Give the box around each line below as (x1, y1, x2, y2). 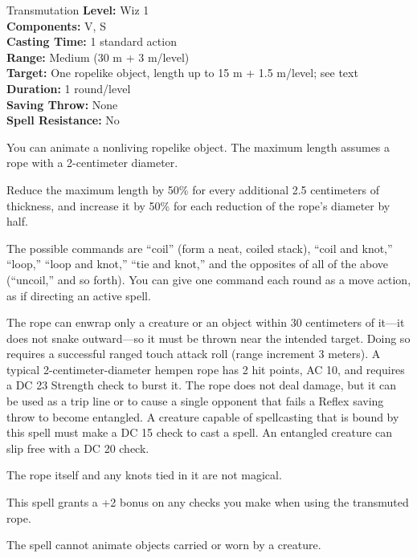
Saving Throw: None (6, 96, 118, 112)
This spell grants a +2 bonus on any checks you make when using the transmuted (6, 494, 409, 511)
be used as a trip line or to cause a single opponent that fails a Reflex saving (6, 393, 384, 409)
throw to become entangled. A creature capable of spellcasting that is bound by (6, 408, 399, 425)
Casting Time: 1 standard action (6, 33, 177, 50)
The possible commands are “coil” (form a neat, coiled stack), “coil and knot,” (6, 239, 393, 256)
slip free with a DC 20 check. (6, 439, 149, 456)
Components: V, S (6, 17, 106, 34)
